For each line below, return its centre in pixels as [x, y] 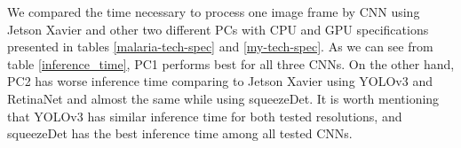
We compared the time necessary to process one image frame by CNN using [214, 12]
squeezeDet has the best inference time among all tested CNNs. [180, 133]
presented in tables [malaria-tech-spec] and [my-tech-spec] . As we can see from [220, 47]
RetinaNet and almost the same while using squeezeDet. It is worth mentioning [223, 98]
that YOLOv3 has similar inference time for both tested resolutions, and [205, 116]
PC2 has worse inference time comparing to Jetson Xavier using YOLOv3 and [220, 81]
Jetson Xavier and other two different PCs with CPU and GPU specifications [218, 29]
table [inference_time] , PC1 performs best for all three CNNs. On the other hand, [231, 63]
